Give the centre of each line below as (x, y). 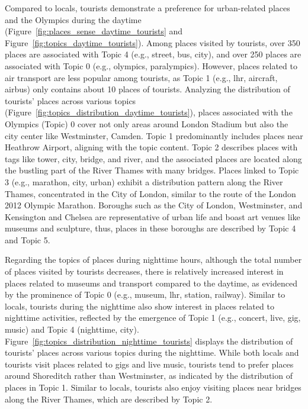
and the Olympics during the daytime (73, 19)
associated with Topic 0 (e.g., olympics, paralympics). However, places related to (151, 65)
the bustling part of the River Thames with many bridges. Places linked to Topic (152, 170)
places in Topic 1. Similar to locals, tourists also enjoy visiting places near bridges (153, 387)
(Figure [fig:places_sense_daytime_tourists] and (94, 31)
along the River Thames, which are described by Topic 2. (109, 399)
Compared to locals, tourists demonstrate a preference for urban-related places (147, 8)
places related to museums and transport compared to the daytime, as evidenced (151, 283)
